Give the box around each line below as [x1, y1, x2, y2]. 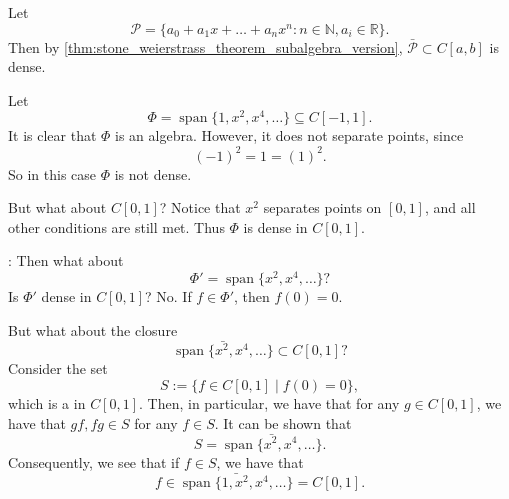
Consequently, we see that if [8, 451, 180, 472]
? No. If [145, 286, 192, 306]
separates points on [263, 197, 382, 218]
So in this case [8, 163, 97, 184]
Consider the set [8, 358, 108, 379]
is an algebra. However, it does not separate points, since [115, 125, 464, 146]
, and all [424, 197, 476, 218]
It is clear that [8, 125, 97, 146]
